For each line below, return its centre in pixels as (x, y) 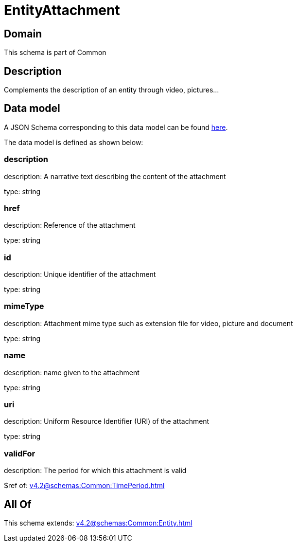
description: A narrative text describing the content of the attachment (115, 176)
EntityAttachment (62, 10)
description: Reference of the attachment (70, 225)
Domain (23, 34)
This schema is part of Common (55, 53)
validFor (20, 453)
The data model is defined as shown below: (74, 142)
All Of (18, 504)
